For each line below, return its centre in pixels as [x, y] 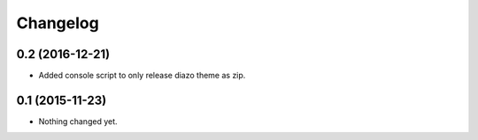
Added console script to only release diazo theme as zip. [142, 76]
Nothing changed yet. [78, 121]
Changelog [58, 23]
